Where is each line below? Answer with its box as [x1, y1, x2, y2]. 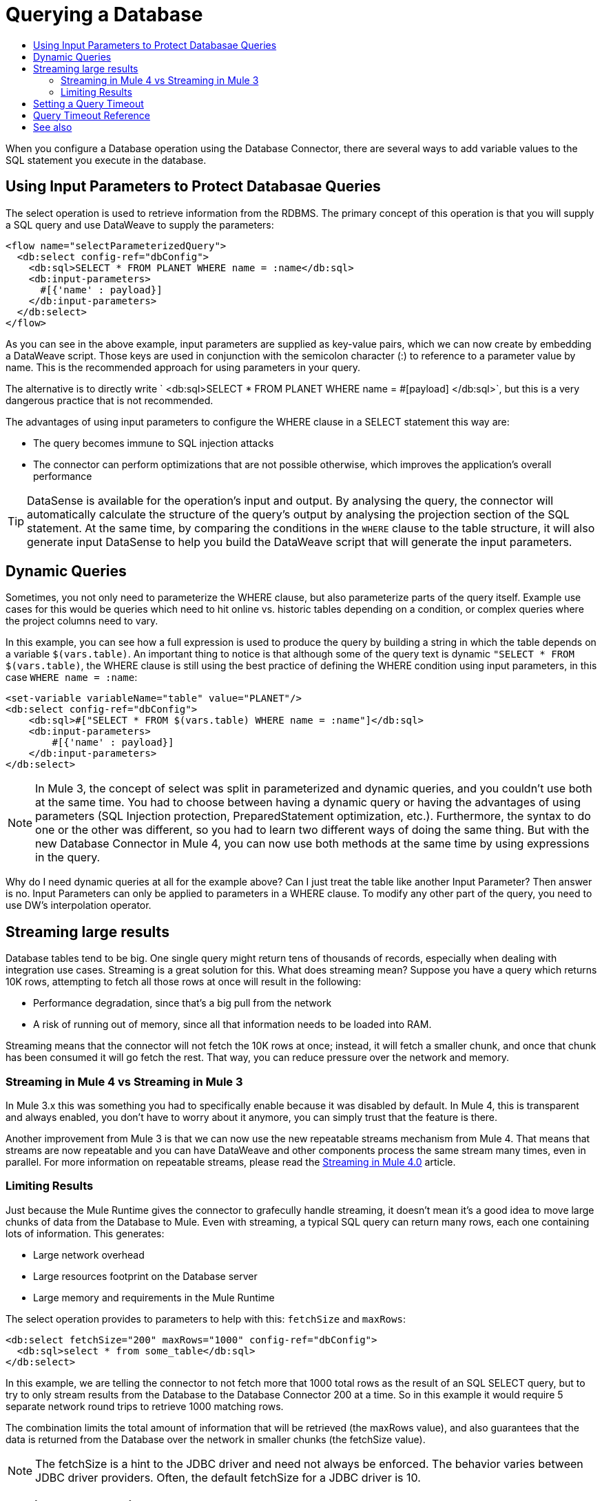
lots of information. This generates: [6, 1227, 165, 1239]
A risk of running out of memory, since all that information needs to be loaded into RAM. [33, 1018, 432, 1031]
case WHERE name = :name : [6, 671, 138, 684]
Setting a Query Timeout [33, 97, 144, 109]
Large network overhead [33, 1248, 145, 1261]
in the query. [35, 850, 101, 865]
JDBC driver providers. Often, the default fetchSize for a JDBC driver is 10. [35, 1470, 421, 1484]
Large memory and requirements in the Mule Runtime [33, 1291, 275, 1303]
